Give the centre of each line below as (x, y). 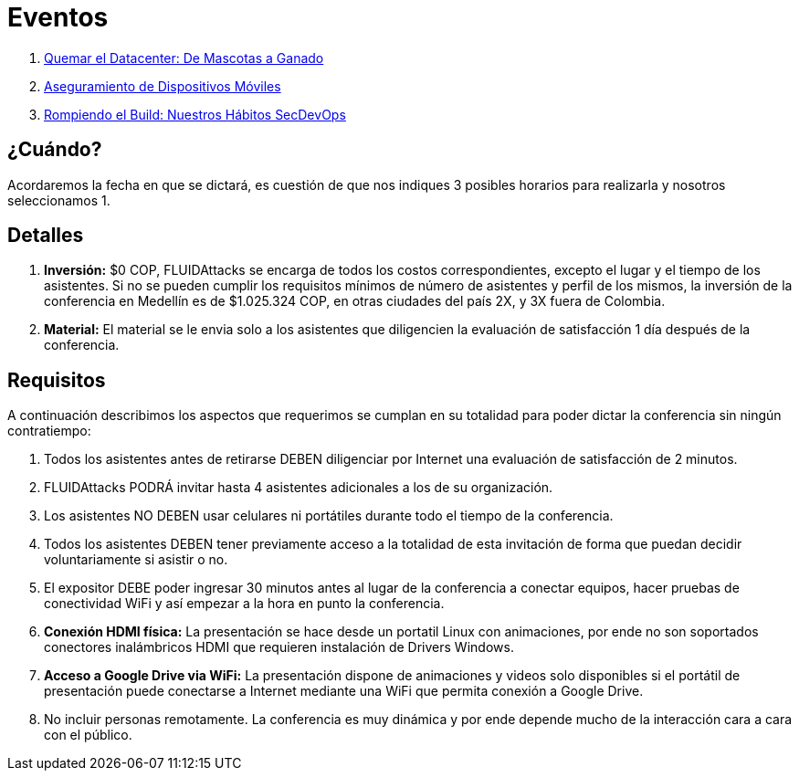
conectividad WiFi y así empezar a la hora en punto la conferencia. (244, 604)
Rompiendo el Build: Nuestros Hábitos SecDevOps (195, 114)
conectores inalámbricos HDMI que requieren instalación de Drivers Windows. (279, 647)
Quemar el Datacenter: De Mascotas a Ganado (184, 58)
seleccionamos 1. (59, 200)
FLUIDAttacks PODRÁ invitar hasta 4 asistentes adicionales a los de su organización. (299, 488)
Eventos (58, 17)
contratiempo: (49, 431)
